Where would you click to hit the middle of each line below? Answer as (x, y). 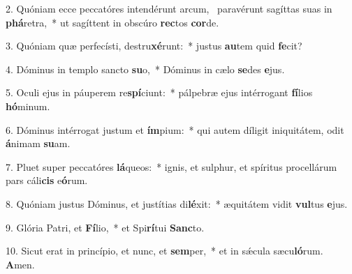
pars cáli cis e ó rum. (47, 180)
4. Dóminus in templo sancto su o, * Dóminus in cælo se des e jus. (145, 69)
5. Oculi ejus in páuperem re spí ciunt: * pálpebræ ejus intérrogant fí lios (159, 92)
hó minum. (28, 106)
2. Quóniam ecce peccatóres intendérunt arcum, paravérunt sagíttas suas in (169, 8)
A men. (20, 264)
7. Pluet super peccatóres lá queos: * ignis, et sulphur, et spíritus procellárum (171, 166)
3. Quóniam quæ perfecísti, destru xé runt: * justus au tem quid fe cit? (154, 46)
